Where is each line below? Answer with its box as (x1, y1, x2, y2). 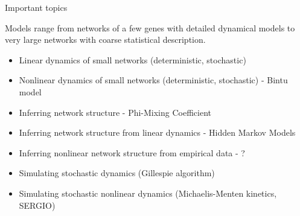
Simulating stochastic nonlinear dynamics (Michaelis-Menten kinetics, (19, 186, 277, 199)
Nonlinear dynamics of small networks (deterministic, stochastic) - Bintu (19, 74, 288, 86)
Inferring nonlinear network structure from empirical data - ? (19, 146, 245, 159)
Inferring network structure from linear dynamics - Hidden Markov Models (19, 126, 296, 139)
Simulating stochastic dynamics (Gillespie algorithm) (19, 167, 215, 179)
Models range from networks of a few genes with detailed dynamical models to (5, 21, 295, 34)
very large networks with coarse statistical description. (5, 33, 206, 46)
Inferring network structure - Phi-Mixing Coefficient (19, 106, 212, 118)
